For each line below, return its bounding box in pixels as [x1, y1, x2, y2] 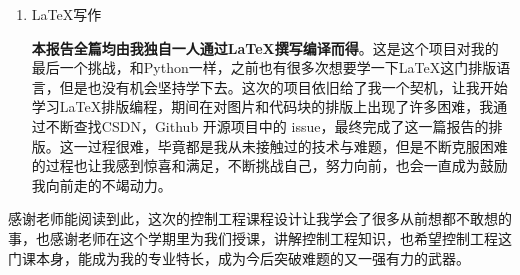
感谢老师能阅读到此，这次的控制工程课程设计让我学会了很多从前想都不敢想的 [8, 208, 512, 229]
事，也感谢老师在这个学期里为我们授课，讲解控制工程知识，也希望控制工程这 [8, 227, 512, 248]
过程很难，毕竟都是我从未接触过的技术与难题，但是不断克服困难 [87, 135, 508, 156]
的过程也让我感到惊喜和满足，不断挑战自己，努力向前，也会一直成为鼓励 [31, 155, 508, 176]
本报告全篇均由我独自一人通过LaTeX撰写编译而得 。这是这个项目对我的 [31, 37, 499, 58]
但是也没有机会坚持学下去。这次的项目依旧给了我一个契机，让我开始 [59, 76, 508, 97]
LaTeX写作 [31, 4, 102, 24]
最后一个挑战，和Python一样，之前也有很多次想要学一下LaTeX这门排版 [31, 57, 497, 78]
